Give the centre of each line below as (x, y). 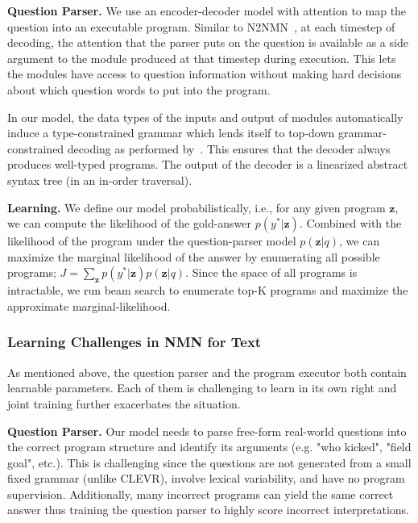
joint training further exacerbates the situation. (124, 403)
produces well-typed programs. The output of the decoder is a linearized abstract (208, 164)
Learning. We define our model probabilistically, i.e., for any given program (197, 207)
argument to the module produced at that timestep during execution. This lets (202, 58)
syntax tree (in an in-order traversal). (100, 180)
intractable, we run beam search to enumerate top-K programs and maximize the (208, 290)
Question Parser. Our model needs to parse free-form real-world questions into (207, 431)
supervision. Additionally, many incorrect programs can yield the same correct (201, 494)
